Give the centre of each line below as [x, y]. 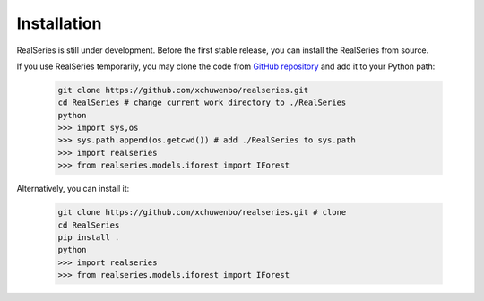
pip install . [89, 238]
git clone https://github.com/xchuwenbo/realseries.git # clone [202, 212]
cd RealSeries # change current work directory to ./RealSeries [202, 103]
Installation [59, 23]
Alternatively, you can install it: [73, 189]
